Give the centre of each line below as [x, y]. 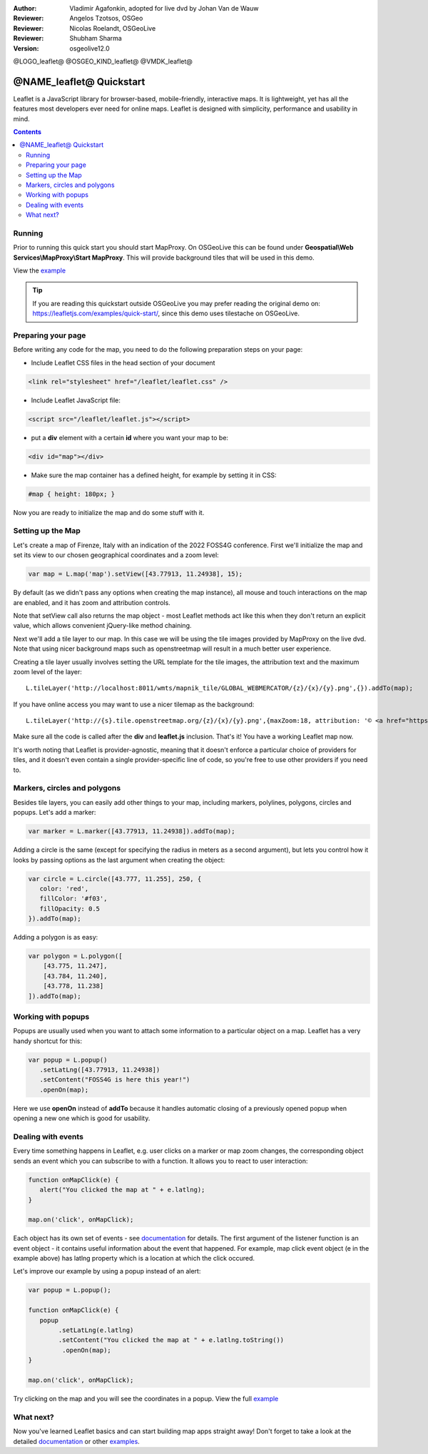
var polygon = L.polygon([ [75, 956]
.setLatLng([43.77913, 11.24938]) [100, 1070]
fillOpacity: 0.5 [70, 909]
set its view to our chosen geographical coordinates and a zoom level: [116, 555]
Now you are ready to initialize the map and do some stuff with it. [109, 512]
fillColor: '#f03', [73, 899]
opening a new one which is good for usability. [82, 1118]
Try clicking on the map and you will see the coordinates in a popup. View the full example [146, 1398]
